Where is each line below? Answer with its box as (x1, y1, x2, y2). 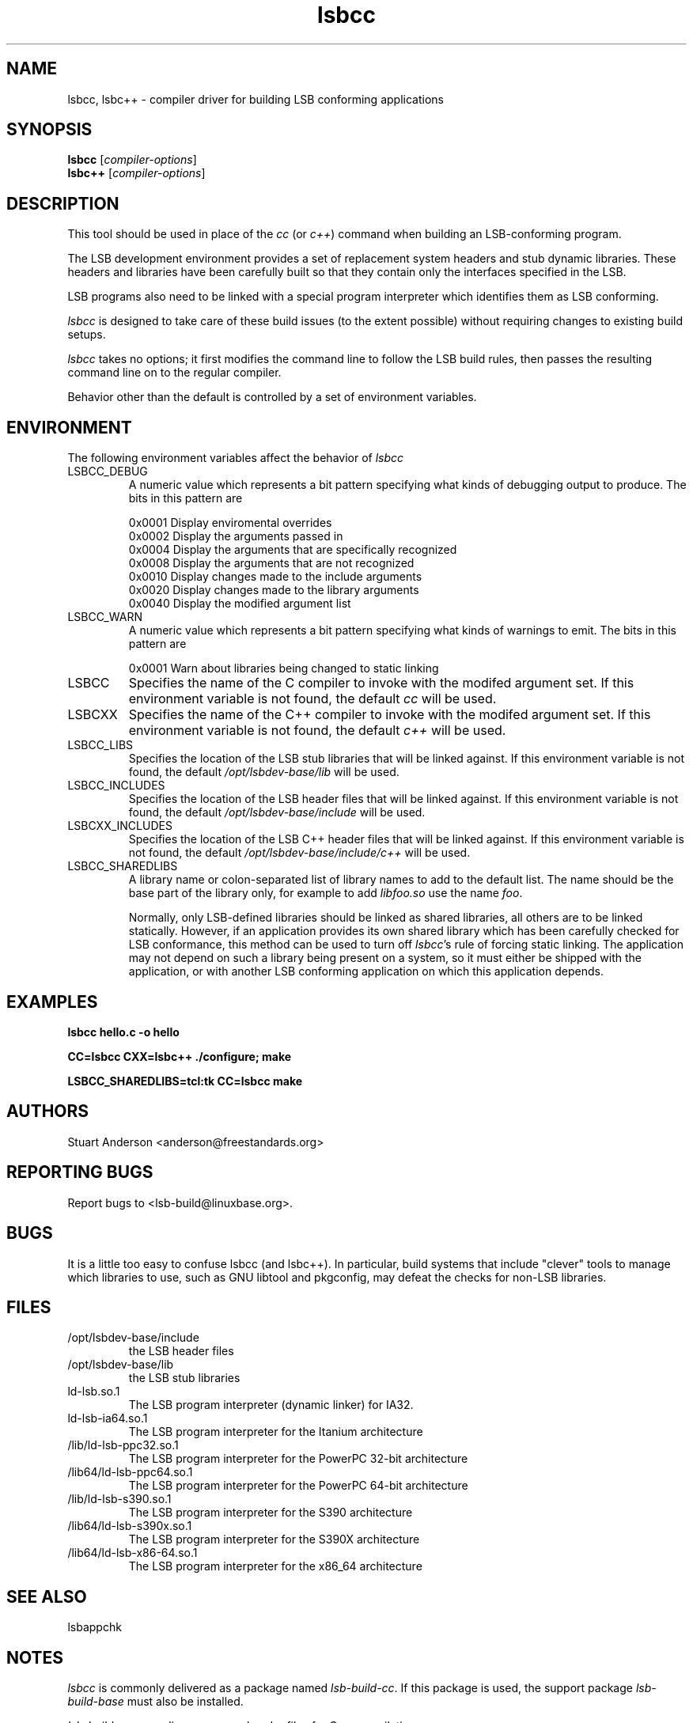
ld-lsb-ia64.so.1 (67, 1411, 148, 1426)
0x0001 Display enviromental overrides (128, 516, 332, 530)
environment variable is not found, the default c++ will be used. (128, 722, 506, 739)
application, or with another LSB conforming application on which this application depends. (128, 964, 604, 979)
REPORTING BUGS (6, 1162, 153, 1183)
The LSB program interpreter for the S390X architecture (128, 1532, 420, 1547)
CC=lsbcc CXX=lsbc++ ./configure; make (67, 1049, 292, 1063)
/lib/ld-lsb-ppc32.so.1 (67, 1438, 179, 1452)
